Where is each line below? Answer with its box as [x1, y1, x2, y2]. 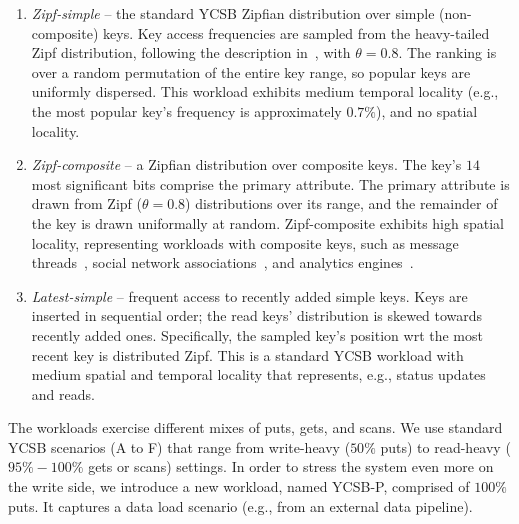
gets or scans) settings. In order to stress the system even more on [88, 456, 494, 477]
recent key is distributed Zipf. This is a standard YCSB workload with [31, 344, 464, 365]
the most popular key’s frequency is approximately [31, 100, 342, 121]
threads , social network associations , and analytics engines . [31, 252, 414, 273]
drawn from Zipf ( [31, 193, 142, 214]
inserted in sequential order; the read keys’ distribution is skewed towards [31, 305, 483, 326]
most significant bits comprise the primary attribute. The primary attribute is [31, 173, 510, 194]
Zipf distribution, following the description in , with [31, 42, 351, 63]
